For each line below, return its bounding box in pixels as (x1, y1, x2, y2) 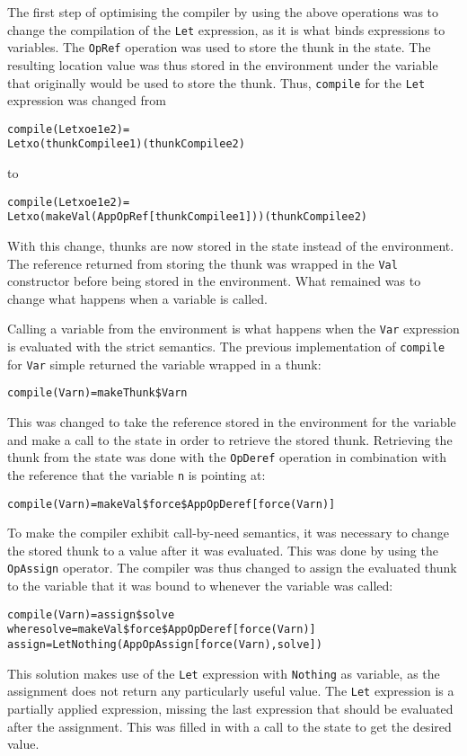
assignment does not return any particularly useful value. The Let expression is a (7, 681, 454, 700)
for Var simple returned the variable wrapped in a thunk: (7, 354, 322, 373)
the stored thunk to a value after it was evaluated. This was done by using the (7, 540, 438, 559)
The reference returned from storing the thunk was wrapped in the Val (7, 253, 398, 272)
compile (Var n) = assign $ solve (7, 608, 175, 621)
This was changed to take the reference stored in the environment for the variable (7, 413, 456, 431)
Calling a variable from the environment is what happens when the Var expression (7, 319, 460, 338)
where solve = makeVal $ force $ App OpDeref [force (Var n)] (7, 623, 316, 636)
